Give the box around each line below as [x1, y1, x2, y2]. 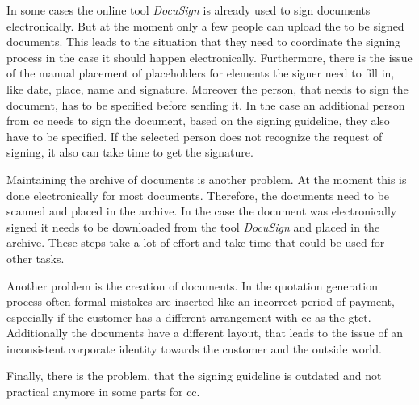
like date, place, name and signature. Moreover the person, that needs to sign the [6, 80, 409, 97]
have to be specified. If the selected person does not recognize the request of [6, 127, 383, 144]
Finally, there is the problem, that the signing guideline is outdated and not [6, 367, 382, 384]
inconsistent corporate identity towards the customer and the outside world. [6, 340, 382, 357]
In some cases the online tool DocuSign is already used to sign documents [6, 2, 371, 18]
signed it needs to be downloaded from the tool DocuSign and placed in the [6, 218, 380, 235]
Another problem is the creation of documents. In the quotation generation [6, 277, 378, 294]
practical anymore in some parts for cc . [6, 383, 200, 400]
